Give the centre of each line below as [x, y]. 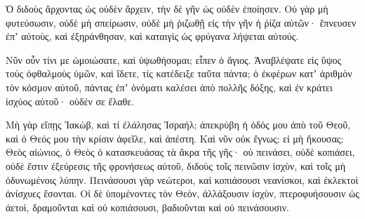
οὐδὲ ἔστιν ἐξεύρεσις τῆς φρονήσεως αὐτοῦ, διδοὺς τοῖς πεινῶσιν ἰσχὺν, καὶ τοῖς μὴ [176, 165]
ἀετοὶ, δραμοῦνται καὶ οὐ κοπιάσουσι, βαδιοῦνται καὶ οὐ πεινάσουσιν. [147, 207]
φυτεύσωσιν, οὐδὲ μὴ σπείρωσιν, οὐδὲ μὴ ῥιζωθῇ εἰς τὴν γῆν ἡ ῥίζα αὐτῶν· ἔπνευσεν [181, 22]
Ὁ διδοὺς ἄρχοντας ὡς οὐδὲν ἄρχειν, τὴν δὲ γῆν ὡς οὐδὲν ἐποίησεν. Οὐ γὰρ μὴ [167, 8]
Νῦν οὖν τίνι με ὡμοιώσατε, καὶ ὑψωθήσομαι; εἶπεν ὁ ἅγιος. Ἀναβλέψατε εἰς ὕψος [174, 59]
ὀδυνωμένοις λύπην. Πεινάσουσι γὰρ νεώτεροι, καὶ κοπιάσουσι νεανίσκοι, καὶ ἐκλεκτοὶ [182, 179]
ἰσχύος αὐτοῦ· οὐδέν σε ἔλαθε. [70, 101]
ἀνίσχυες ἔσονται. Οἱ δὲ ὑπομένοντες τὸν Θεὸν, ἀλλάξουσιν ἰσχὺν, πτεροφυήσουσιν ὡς [182, 193]
